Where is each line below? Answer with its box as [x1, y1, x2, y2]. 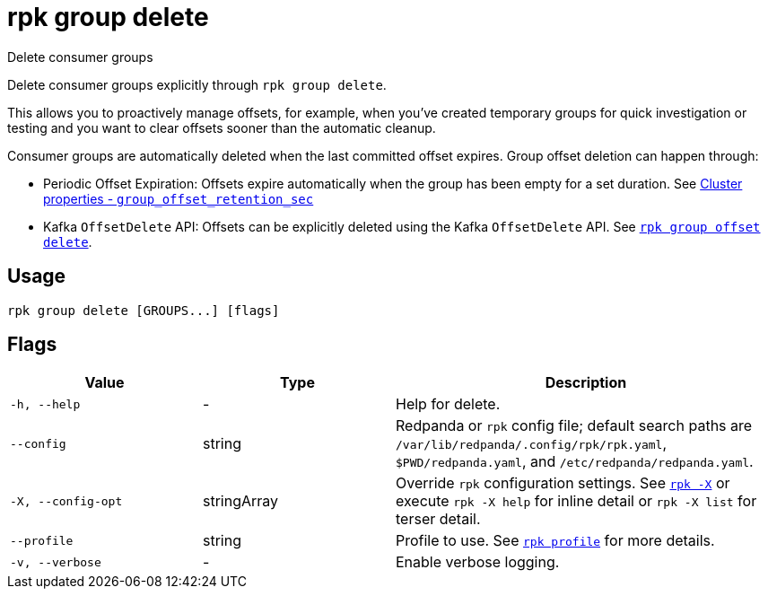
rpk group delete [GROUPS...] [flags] [7, 302, 280, 318]
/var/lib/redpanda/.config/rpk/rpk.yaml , [396, 434, 668, 453]
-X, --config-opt [10, 494, 123, 508]
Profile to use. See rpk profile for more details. [396, 531, 715, 550]
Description [545, 373, 627, 392]
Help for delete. [396, 395, 501, 414]
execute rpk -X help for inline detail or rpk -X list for [396, 492, 757, 511]
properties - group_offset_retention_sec [43, 190, 314, 206]
